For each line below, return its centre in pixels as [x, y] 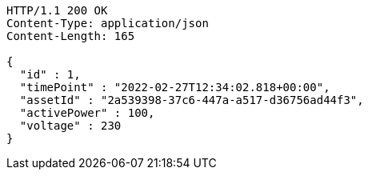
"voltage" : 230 [70, 126]
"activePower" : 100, [87, 113]
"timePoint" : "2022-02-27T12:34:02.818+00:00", [175, 87]
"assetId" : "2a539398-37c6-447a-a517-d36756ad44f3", [192, 100]
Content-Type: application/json [108, 23]
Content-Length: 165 [71, 36]
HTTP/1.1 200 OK [57, 10]
